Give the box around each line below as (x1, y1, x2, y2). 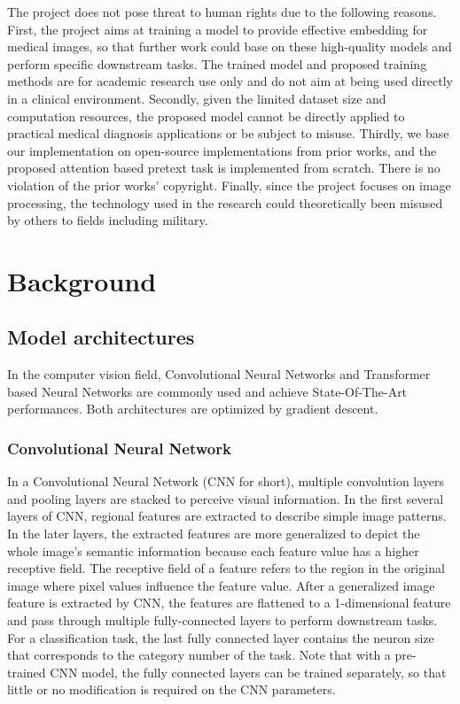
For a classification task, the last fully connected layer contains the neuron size (7, 628, 434, 646)
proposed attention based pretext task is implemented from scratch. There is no (7, 159, 441, 177)
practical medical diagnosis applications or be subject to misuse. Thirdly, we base (7, 124, 449, 143)
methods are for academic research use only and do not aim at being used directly (7, 72, 453, 90)
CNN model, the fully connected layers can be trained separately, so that (50, 662, 447, 681)
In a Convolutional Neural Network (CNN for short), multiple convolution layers (7, 472, 445, 491)
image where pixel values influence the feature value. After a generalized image (7, 576, 435, 594)
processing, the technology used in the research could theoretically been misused (7, 193, 443, 212)
